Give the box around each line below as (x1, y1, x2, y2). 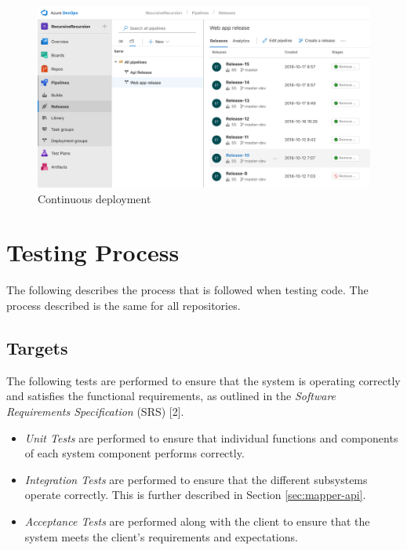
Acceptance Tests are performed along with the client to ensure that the (24, 512, 370, 529)
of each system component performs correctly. (24, 445, 245, 461)
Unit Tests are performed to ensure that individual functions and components (24, 429, 398, 446)
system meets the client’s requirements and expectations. (24, 528, 298, 545)
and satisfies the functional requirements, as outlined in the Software (6, 388, 336, 404)
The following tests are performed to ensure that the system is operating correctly (6, 372, 401, 388)
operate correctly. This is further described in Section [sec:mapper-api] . (24, 486, 366, 503)
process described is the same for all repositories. (6, 297, 241, 313)
